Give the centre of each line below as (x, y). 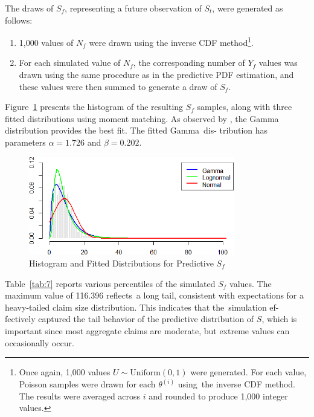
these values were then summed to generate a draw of (118, 86)
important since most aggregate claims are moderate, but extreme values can (147, 330)
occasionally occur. (40, 342)
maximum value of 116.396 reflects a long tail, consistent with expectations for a (155, 295)
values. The (251, 283)
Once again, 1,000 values (65, 372)
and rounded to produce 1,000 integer (218, 396)
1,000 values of (46, 42)
